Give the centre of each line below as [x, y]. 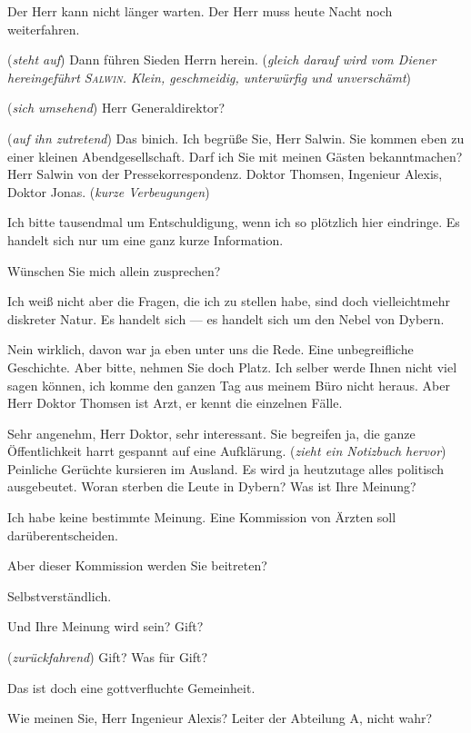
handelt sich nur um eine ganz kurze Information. [145, 239]
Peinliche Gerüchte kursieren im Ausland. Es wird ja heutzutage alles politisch [226, 468]
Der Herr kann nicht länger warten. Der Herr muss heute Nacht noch [200, 11]
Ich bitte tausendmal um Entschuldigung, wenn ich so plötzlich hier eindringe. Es [234, 222]
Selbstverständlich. [60, 595]
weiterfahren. [44, 29]
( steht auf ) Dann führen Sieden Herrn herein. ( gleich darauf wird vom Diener [222, 59]
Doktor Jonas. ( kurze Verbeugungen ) [109, 191]
